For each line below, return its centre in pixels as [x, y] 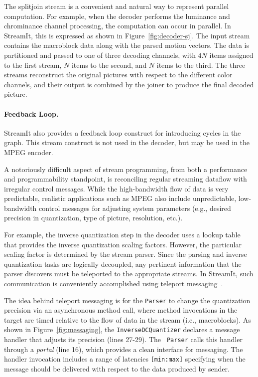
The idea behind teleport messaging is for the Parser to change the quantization [127, 300]
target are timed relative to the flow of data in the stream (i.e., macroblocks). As [128, 319]
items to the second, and [109, 65]
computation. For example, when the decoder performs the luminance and [117, 16]
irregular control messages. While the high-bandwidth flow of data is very [116, 188]
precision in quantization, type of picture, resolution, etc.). [93, 218]
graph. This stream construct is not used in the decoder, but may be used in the [127, 142]
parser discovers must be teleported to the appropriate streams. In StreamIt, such [129, 274]
